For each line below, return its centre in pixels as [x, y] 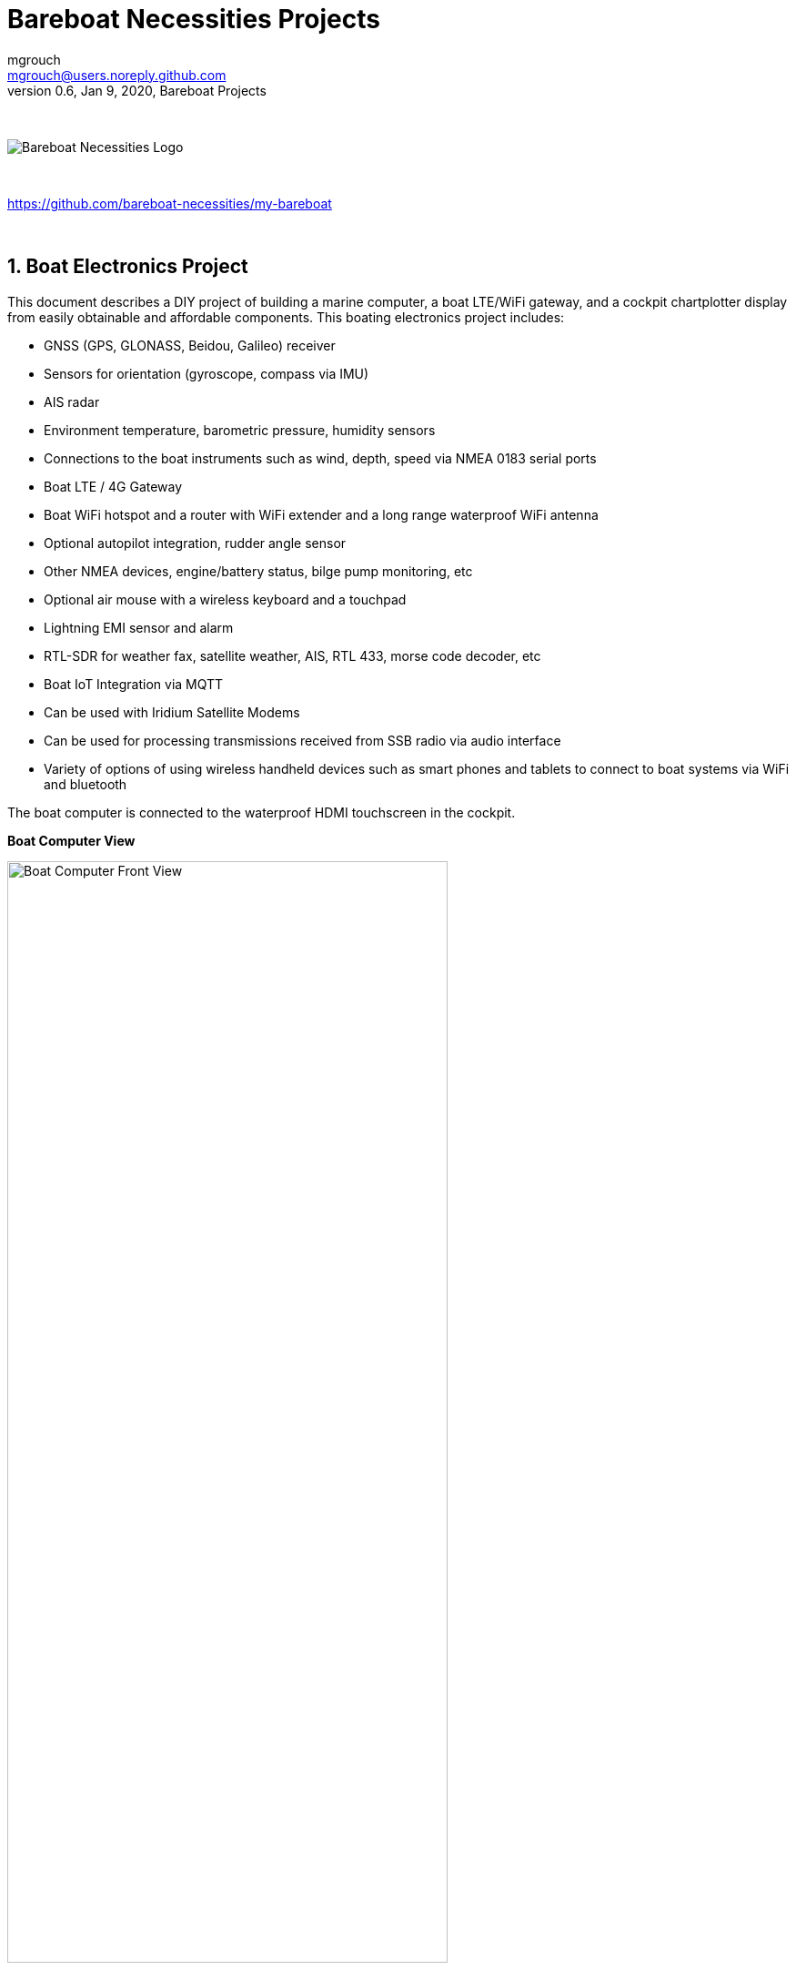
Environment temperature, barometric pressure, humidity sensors [240, 430]
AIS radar [72, 401]
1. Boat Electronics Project [128, 267]
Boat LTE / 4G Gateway [113, 486]
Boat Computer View [71, 840]
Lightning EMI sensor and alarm [139, 627]
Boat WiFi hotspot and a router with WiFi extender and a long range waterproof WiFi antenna [321, 514]
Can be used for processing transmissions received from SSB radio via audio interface [302, 740]
